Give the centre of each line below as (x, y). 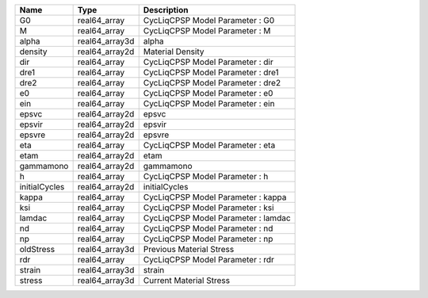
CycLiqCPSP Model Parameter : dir (208, 62)
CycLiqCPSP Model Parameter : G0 (209, 20)
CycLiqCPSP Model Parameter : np (208, 239)
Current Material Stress (186, 280)
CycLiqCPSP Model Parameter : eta (209, 145)
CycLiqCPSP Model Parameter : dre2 (212, 83)
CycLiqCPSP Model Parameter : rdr (209, 260)
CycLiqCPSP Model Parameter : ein (209, 103)
